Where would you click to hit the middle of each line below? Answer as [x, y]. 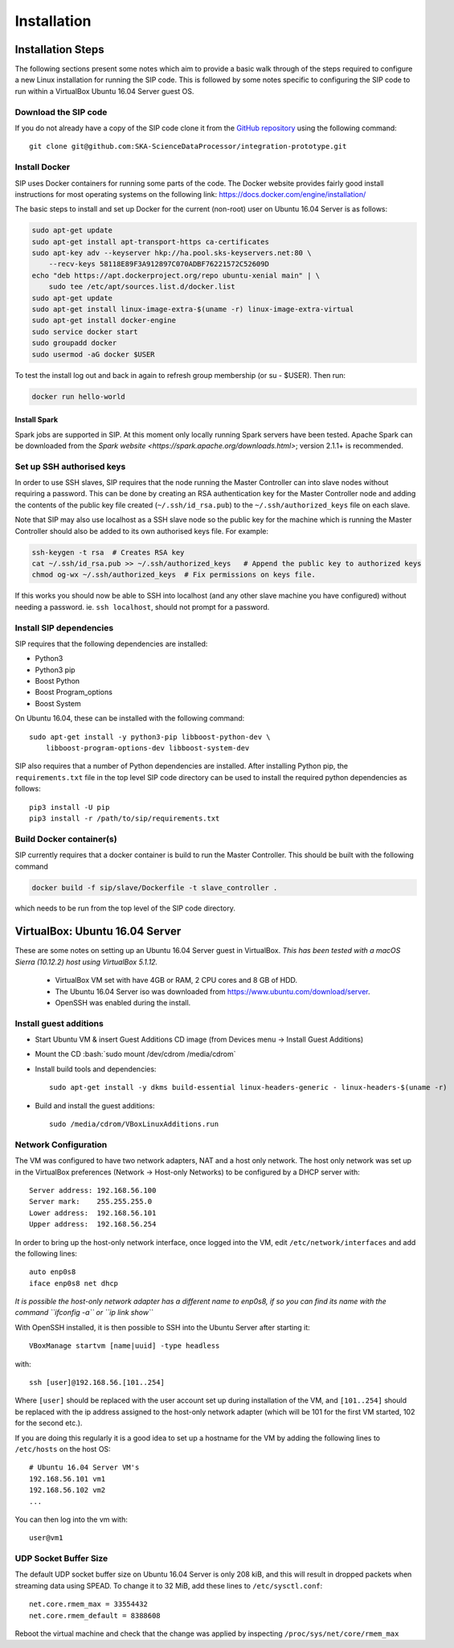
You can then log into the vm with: [71, 1519]
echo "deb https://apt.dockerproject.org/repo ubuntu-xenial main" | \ [176, 275]
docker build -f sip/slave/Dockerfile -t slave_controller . [155, 888]
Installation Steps [59, 49]
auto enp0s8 [53, 1272]
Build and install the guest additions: [95, 1105]
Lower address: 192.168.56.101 [93, 1213]
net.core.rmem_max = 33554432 [89, 1604]
